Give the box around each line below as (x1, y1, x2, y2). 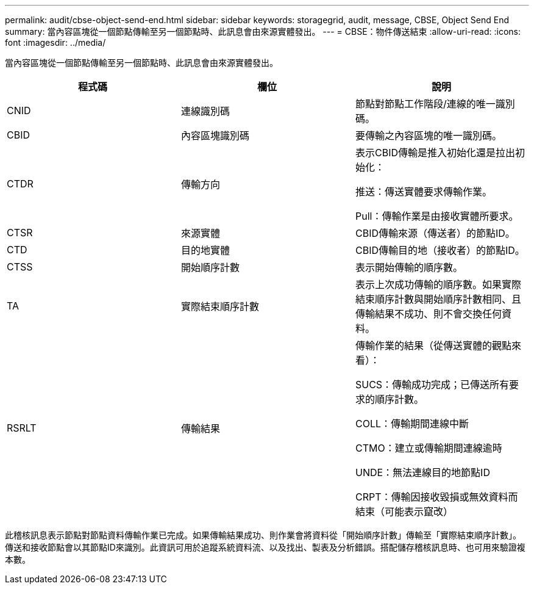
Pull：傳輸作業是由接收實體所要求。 (355, 210, 519, 222)
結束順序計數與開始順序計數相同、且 (355, 293, 521, 305)
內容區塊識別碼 (180, 129, 249, 142)
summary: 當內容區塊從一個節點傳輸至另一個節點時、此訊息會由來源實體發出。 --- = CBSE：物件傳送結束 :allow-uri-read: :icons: (5, 26, 521, 37)
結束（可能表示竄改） (355, 505, 453, 518)
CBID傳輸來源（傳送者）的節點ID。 (355, 227, 515, 239)
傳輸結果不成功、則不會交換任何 (355, 308, 502, 320)
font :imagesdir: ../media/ (5, 37, 106, 48)
